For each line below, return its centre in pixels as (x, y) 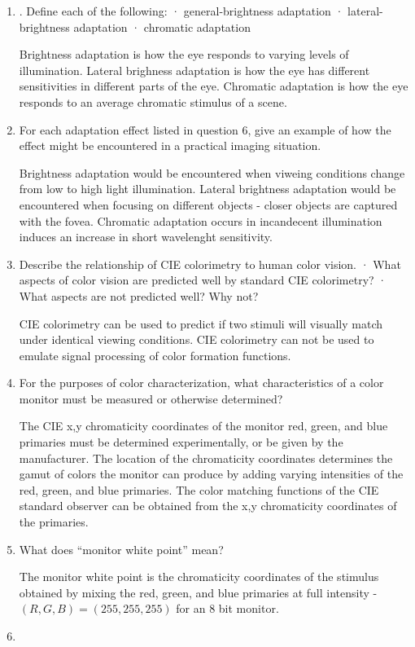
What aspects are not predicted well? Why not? (139, 295)
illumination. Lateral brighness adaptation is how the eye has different (194, 70)
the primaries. (54, 522)
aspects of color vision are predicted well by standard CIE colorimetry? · (203, 280)
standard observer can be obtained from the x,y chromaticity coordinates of (208, 506)
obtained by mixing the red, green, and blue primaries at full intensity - (198, 592)
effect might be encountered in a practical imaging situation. (170, 145)
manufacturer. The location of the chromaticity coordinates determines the (206, 458)
